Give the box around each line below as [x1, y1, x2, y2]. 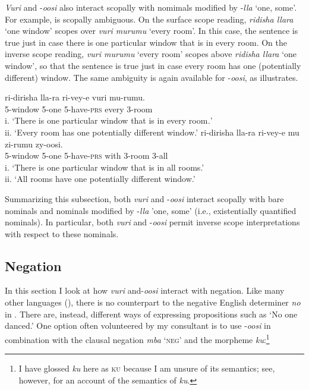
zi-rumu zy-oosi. [5, 137, 63, 150]
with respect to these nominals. [5, 227, 119, 240]
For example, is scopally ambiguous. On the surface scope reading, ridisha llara [5, 12, 294, 25]
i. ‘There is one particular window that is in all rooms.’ [5, 161, 204, 173]
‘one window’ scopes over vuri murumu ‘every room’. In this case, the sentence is [5, 24, 298, 37]
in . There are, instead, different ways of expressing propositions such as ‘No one [5, 307, 298, 320]
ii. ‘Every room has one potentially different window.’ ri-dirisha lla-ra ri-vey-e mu [5, 125, 299, 138]
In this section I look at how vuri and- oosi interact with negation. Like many [5, 284, 285, 297]
